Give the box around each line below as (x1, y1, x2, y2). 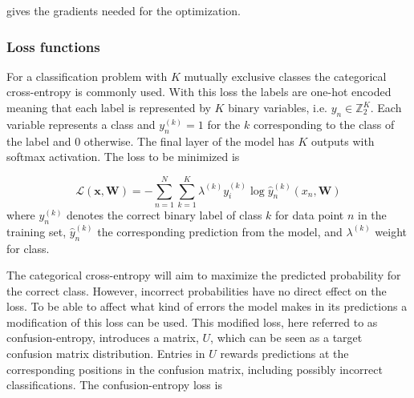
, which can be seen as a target (210, 329, 363, 346)
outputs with (311, 132, 375, 149)
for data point (275, 206, 344, 223)
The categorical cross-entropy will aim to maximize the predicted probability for (6, 267, 401, 283)
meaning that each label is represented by (6, 99, 211, 115)
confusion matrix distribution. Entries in (6, 345, 205, 362)
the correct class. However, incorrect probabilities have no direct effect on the (6, 282, 387, 299)
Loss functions (6, 36, 100, 56)
